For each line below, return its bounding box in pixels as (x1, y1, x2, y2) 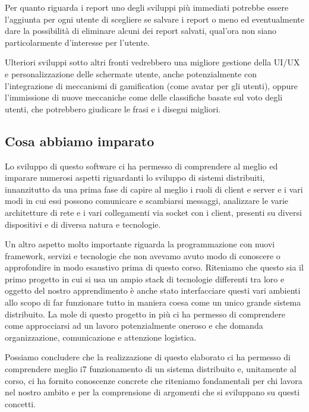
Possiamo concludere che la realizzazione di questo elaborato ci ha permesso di (5, 351, 291, 363)
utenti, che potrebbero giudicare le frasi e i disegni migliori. (5, 102, 221, 115)
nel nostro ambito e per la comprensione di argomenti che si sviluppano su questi (5, 386, 300, 398)
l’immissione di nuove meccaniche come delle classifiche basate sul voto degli (5, 91, 283, 103)
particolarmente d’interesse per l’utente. (5, 36, 150, 48)
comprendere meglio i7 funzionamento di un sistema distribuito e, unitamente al (5, 363, 297, 375)
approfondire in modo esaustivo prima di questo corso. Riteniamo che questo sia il (5, 261, 304, 273)
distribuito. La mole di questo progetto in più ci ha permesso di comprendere (5, 307, 286, 320)
